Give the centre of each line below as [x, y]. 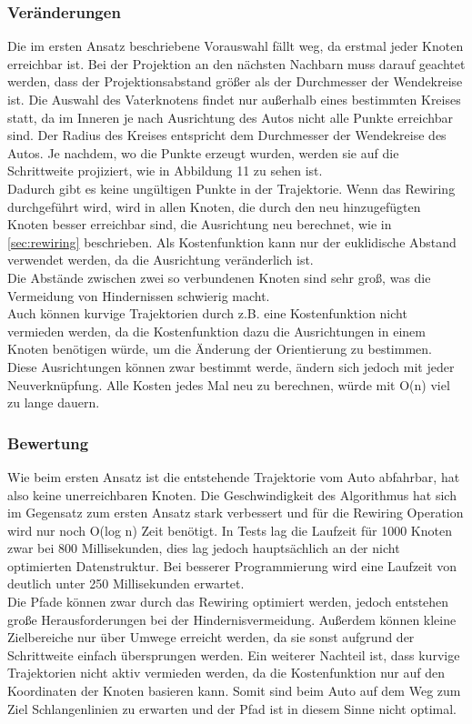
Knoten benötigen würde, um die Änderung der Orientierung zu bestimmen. [220, 349]
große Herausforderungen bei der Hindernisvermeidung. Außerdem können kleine [232, 619]
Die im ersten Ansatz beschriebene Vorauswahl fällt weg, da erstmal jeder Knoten [236, 46]
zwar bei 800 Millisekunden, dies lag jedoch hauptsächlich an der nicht [204, 548]
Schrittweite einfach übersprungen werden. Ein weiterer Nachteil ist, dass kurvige [234, 654]
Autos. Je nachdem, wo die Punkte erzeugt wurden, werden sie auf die [203, 152]
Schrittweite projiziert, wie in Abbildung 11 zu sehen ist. [165, 171]
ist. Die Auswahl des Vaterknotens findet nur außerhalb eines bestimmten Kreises [234, 99]
